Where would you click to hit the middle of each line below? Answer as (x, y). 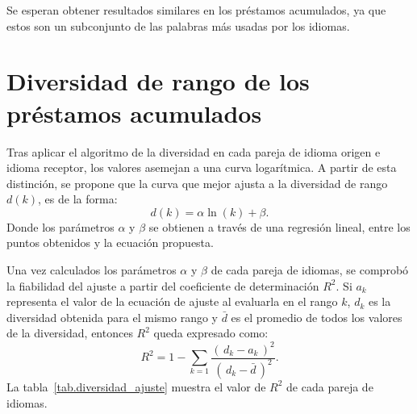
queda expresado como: (211, 333)
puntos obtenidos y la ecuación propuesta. (110, 243)
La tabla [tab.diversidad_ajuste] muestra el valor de (136, 386)
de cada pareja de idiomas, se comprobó (310, 270)
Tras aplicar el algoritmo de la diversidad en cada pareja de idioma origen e (194, 151)
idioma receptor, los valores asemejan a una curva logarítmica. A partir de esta (202, 167)
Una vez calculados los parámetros (92, 270)
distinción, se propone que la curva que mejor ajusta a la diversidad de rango (197, 183)
